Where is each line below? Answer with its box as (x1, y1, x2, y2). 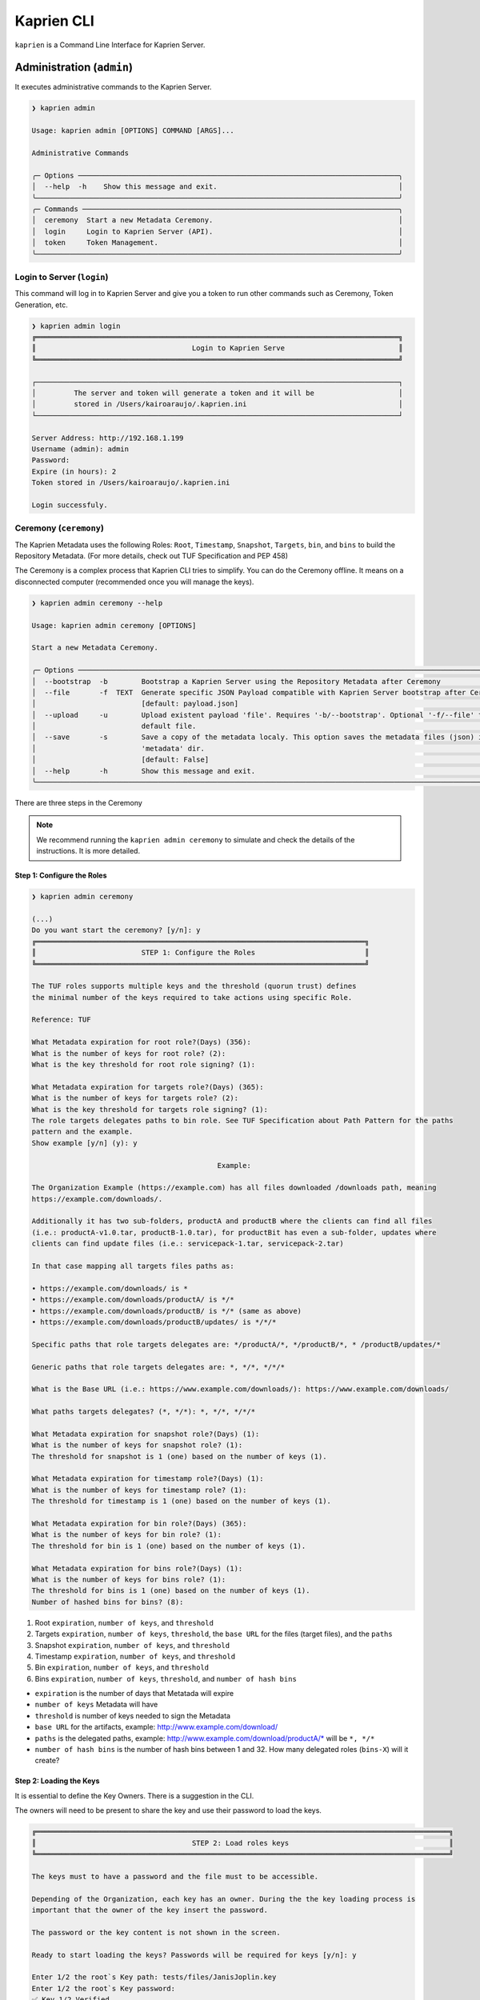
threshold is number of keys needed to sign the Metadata (34, 1710, 231, 1720)
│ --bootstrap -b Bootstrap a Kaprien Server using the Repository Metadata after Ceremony (31, 677, 442, 686)
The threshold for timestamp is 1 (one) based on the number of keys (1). (31, 1497, 332, 1506)
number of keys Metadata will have (34, 1700, 158, 1710)
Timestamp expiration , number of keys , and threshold (34, 1651, 236, 1661)
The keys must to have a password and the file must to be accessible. (31, 1872, 319, 1881)
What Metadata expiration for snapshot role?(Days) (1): (31, 1429, 260, 1438)
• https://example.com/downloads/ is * (31, 1284, 188, 1293)
